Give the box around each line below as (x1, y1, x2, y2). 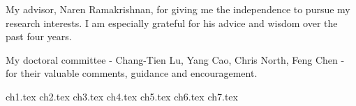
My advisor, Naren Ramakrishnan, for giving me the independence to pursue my (6, 2, 350, 16)
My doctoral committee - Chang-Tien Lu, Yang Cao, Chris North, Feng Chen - (6, 52, 345, 67)
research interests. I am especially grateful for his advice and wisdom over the (6, 15, 338, 30)
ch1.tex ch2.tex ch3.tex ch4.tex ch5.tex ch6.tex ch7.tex (6, 89, 238, 103)
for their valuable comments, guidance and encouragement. (6, 66, 258, 80)
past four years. (6, 29, 72, 44)
